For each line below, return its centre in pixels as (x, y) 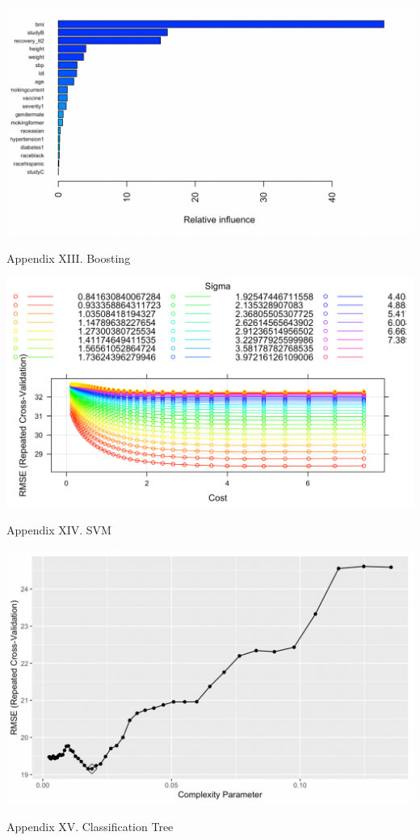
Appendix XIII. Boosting (69, 258)
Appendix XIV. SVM (59, 530)
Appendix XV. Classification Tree (90, 827)
